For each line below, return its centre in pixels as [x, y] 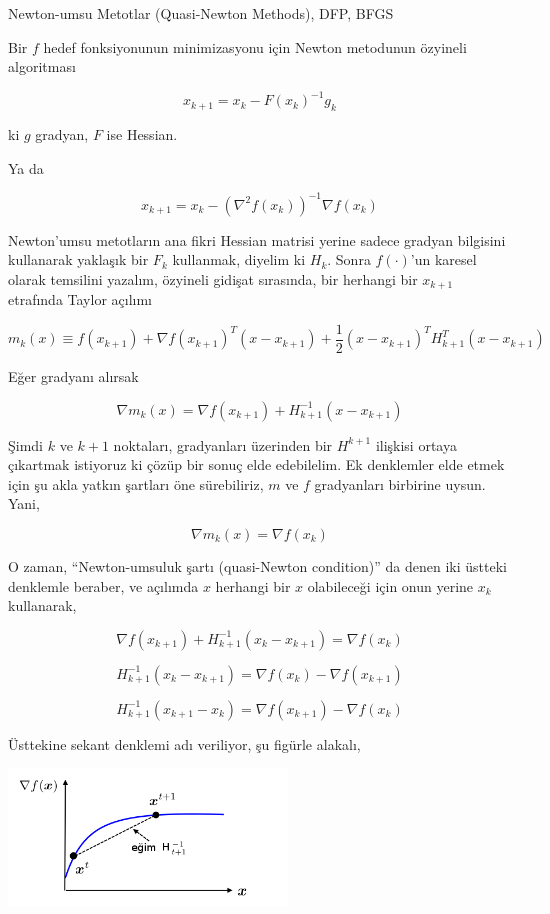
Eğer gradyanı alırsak [73, 376]
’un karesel [443, 259]
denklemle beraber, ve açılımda [103, 585]
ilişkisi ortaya [416, 444]
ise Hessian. [142, 134]
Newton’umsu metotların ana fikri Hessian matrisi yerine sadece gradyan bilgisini [257, 239]
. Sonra [349, 259]
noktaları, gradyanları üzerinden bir [223, 444]
